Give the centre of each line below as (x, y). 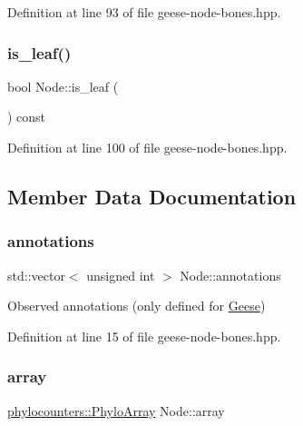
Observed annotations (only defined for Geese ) (137, 306)
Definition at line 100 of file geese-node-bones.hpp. (147, 147)
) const (27, 117)
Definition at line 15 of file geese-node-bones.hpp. (144, 336)
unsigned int (121, 275)
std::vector (36, 275)
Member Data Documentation (152, 196)
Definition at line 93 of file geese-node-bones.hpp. (144, 12)
